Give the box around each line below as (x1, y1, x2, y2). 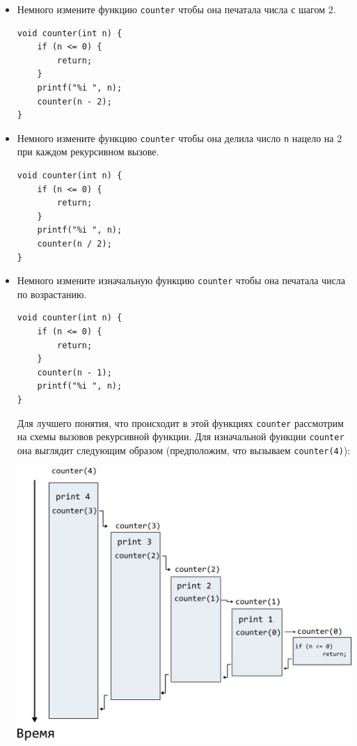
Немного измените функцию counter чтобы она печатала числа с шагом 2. (17, 2, 336, 16)
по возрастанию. (17, 286, 87, 301)
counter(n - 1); (37, 367, 112, 378)
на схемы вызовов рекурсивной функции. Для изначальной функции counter (17, 429, 344, 444)
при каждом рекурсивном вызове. (17, 144, 159, 159)
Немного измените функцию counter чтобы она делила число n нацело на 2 (17, 130, 342, 145)
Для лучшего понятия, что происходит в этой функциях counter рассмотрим (17, 415, 344, 430)
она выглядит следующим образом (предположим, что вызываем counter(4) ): (17, 442, 351, 457)
